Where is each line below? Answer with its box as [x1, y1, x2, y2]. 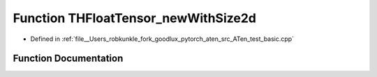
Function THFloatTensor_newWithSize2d [13, 10, 256, 26]
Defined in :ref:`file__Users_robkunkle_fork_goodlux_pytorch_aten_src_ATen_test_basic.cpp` [30, 35, 295, 43]
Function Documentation [13, 53, 124, 65]
